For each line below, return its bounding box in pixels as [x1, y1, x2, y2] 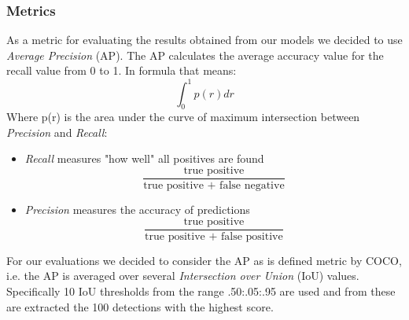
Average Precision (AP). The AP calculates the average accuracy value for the [6, 46, 384, 63]
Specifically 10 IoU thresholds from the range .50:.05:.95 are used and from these [6, 282, 396, 299]
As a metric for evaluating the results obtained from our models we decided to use [6, 31, 403, 48]
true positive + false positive [145, 230, 283, 242]
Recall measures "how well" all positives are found [24, 150, 264, 167]
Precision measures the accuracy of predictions [24, 201, 250, 218]
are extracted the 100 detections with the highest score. [6, 298, 274, 314]
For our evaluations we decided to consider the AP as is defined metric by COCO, [6, 252, 402, 268]
